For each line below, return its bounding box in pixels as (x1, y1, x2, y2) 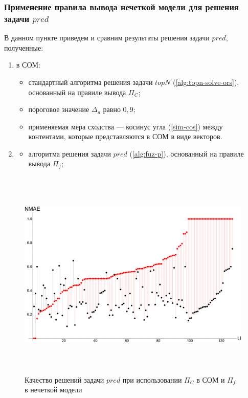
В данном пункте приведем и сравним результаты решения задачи (4, 32, 210, 43)
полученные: (4, 42, 43, 53)
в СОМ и (196, 374, 225, 385)
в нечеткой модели (25, 384, 82, 395)
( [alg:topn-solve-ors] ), (172, 76, 239, 87)
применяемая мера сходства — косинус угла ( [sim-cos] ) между (28, 121, 223, 131)
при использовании (122, 374, 182, 385)
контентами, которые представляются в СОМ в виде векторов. (28, 131, 222, 142)
